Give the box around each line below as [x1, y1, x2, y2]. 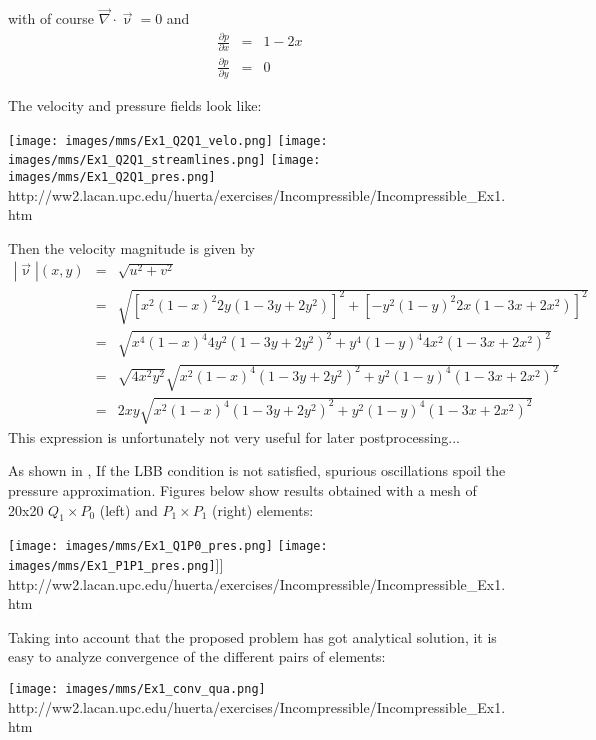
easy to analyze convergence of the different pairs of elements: [8, 646, 386, 667]
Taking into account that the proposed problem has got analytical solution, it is [8, 626, 497, 647]
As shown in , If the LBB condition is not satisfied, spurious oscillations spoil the [8, 460, 506, 481]
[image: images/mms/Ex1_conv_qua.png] [8, 682, 266, 697]
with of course [8, 8, 95, 29]
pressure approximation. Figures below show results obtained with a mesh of [8, 480, 477, 500]
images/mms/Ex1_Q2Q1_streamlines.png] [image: [8, 153, 321, 168]
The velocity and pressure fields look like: [8, 95, 262, 116]
